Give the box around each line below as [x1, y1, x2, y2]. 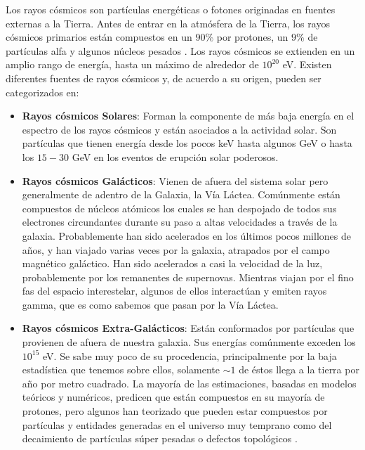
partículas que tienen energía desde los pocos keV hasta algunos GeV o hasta [22, 136, 352, 150]
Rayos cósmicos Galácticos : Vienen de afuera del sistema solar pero [22, 173, 328, 188]
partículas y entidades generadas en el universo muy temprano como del [22, 417, 332, 432]
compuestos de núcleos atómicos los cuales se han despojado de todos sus [22, 200, 337, 215]
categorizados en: [6, 84, 79, 99]
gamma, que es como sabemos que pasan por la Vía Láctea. [22, 297, 279, 311]
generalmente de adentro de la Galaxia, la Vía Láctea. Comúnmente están [22, 187, 340, 202]
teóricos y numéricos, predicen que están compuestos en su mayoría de [22, 390, 325, 404]
